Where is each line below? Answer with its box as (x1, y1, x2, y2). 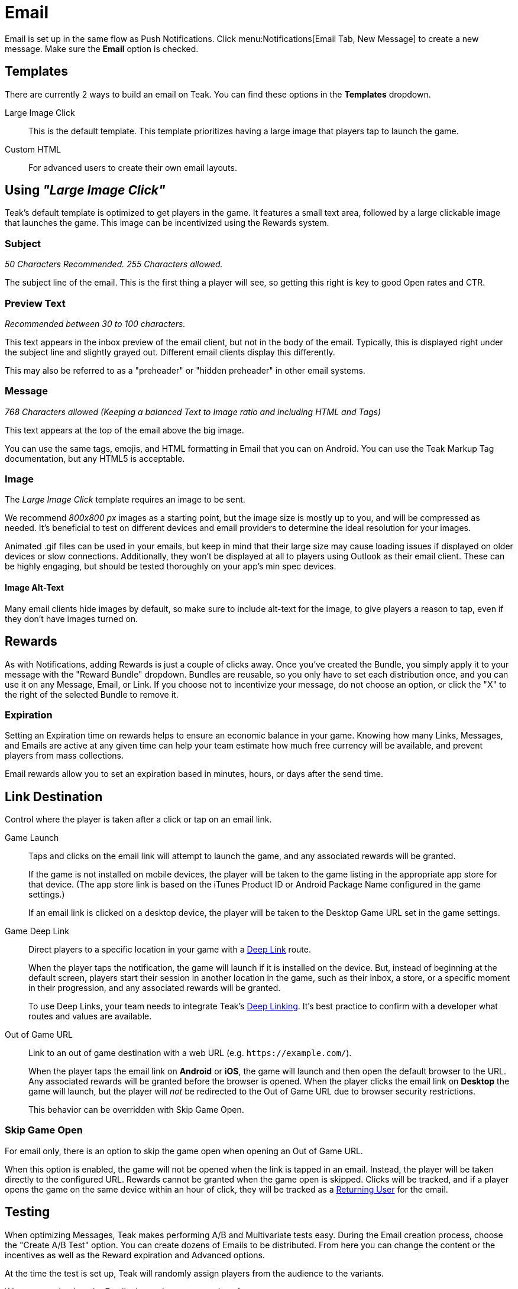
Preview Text (5, 297, 66, 309)
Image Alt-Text (5, 582, 64, 593)
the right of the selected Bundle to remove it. (5, 689, 179, 699)
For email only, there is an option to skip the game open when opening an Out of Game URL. (5, 1145, 363, 1156)
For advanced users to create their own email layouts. (28, 162, 237, 173)
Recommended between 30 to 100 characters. (5, 318, 186, 329)
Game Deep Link (5, 926, 69, 937)
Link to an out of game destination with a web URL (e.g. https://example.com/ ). (28, 1048, 352, 1058)
